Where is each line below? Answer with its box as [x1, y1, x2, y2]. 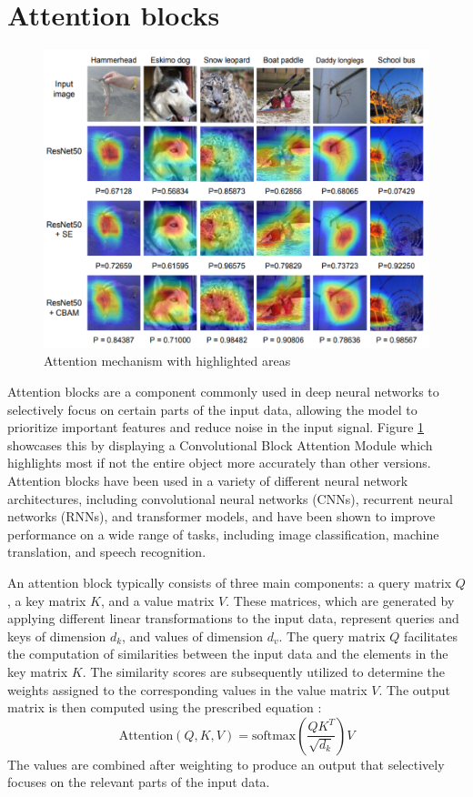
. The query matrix [278, 626, 386, 645]
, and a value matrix [100, 590, 215, 610]
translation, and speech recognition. [7, 542, 206, 561]
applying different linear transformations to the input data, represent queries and [7, 609, 459, 628]
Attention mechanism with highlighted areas [44, 351, 291, 370]
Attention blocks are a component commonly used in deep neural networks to [7, 382, 439, 401]
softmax [251, 729, 297, 742]
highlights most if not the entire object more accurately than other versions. [7, 453, 431, 472]
